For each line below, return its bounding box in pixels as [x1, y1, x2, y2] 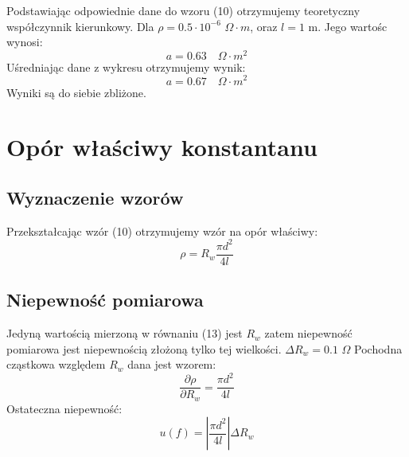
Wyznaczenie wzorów [6, 185, 184, 209]
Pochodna [354, 340, 403, 357]
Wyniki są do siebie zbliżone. [6, 84, 146, 100]
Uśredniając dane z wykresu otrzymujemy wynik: [6, 58, 246, 75]
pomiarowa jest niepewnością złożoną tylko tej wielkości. [6, 340, 282, 357]
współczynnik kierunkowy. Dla [6, 18, 154, 34]
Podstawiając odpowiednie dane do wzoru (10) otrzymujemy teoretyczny [6, 2, 360, 18]
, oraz [250, 18, 278, 34]
